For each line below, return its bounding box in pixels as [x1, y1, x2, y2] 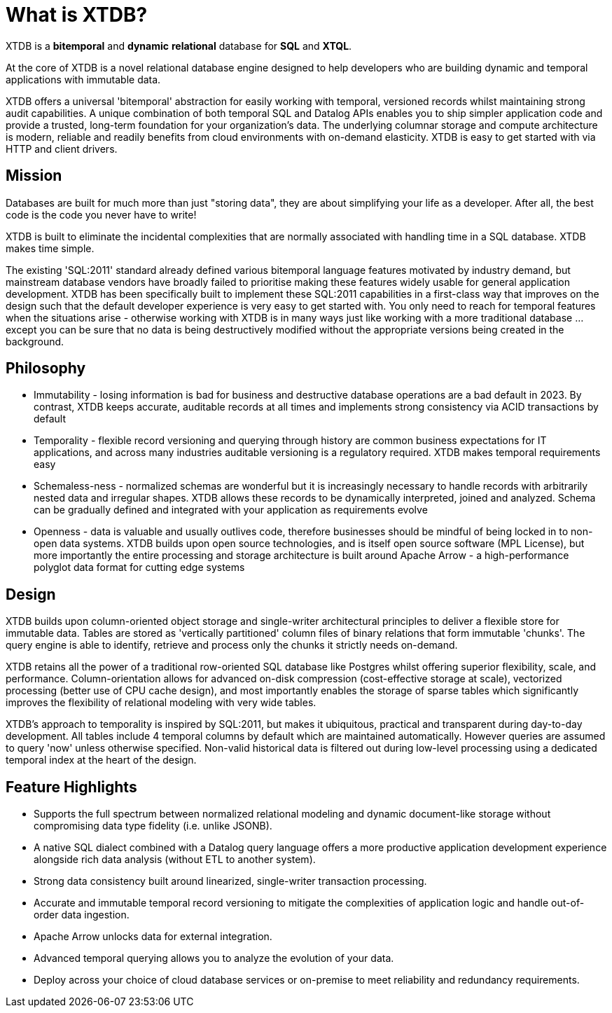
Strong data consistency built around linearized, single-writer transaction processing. [34, 875, 427, 888]
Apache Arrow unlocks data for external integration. [34, 930, 272, 943]
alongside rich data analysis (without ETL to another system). [34, 853, 316, 866]
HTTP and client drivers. [6, 142, 118, 155]
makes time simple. [6, 242, 95, 254]
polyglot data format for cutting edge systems [34, 561, 245, 574]
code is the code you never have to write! [6, 208, 197, 221]
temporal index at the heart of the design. [6, 754, 197, 766]
